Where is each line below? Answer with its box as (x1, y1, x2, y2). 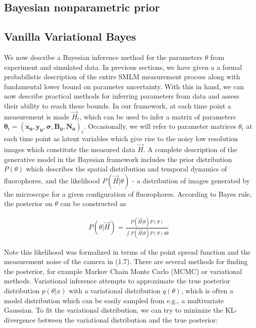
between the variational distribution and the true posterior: (38, 314, 218, 325)
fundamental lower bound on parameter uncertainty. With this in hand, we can (4, 81, 244, 91)
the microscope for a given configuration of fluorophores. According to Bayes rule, (4, 188, 252, 199)
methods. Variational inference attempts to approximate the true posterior (4, 275, 230, 286)
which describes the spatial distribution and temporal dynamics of (26, 164, 227, 174)
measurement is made (4, 111, 69, 121)
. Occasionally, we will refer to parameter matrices (84, 121, 236, 131)
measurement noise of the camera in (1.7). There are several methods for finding (4, 256, 248, 267)
